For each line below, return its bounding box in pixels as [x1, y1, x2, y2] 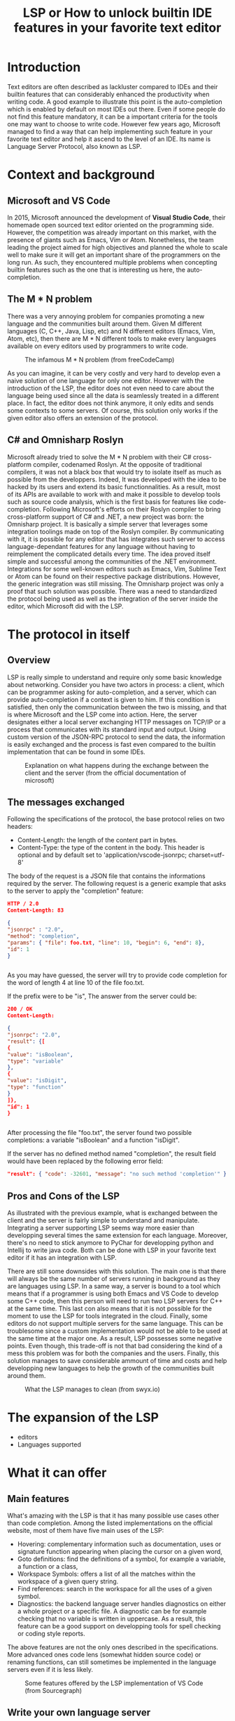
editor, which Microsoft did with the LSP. [7, 602, 124, 610]
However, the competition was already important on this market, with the [7, 228, 217, 237]
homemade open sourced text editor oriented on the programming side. [7, 220, 215, 229]
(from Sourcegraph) [24, 1687, 83, 1694]
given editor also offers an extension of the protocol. [7, 413, 159, 422]
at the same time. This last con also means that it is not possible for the [7, 1304, 212, 1313]
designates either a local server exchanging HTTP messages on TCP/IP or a [7, 717, 226, 726]
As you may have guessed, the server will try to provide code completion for [7, 971, 227, 980]
